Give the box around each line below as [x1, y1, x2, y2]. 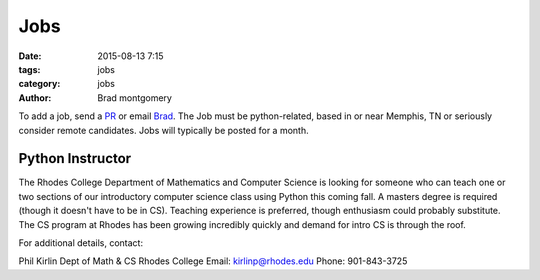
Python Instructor [18, 150, 132, 167]
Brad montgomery [97, 91, 172, 104]
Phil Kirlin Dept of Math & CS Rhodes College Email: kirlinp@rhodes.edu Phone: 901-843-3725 [18, 255, 408, 267]
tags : [18, 63, 41, 75]
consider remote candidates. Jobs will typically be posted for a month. [18, 124, 309, 136]
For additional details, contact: [18, 236, 144, 249]
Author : [18, 91, 52, 104]
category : [18, 78, 61, 90]
